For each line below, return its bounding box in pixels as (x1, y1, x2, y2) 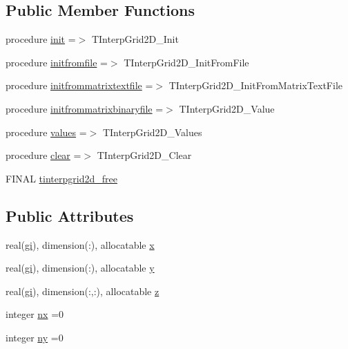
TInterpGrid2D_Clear (97, 148, 192, 162)
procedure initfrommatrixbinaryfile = (6, 101, 164, 115)
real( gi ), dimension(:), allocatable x (6, 237, 155, 252)
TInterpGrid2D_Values (102, 124, 202, 139)
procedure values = (6, 124, 87, 139)
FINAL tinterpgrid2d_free (6, 171, 117, 185)
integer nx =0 (6, 307, 64, 321)
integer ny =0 (6, 330, 64, 344)
